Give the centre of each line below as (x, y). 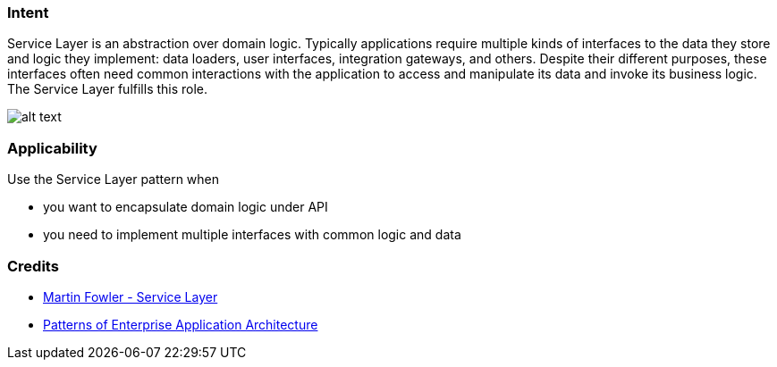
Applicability (52, 148)
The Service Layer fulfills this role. (108, 89)
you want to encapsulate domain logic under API (186, 207)
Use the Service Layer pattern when (114, 179)
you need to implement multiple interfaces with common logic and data (252, 235)
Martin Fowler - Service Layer (131, 296)
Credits (33, 266)
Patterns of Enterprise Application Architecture (181, 324)
